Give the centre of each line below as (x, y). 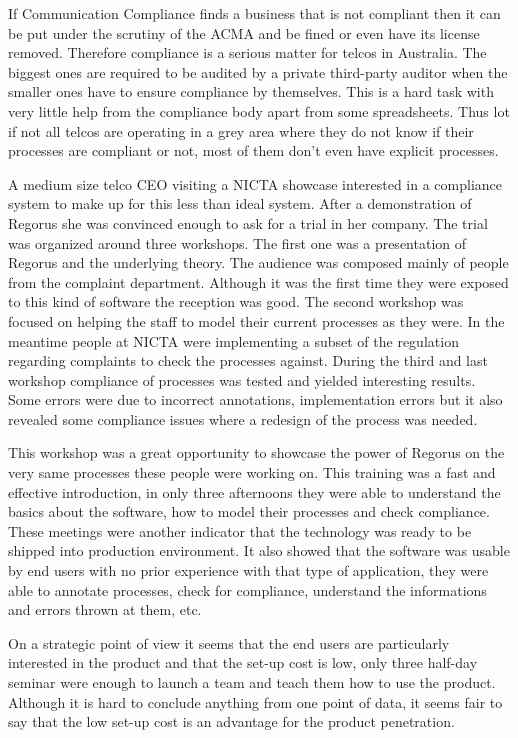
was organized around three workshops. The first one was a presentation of (237, 242)
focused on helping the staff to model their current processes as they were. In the (256, 320)
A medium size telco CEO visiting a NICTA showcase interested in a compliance (255, 183)
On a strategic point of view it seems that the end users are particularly (229, 642)
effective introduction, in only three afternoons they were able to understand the (254, 491)
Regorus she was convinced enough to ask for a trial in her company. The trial (248, 222)
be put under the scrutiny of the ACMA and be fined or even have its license (244, 32)
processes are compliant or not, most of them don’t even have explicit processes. (253, 150)
